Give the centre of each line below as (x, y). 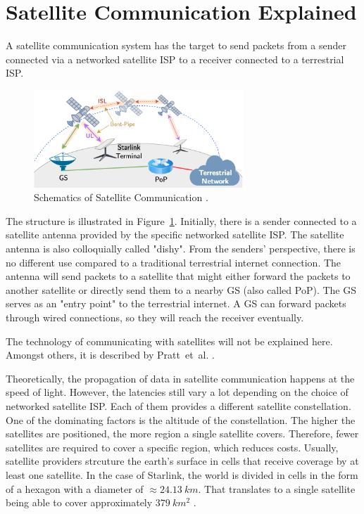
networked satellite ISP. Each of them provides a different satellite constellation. (178, 406)
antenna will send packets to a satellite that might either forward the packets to (178, 276)
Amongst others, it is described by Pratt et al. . (110, 355)
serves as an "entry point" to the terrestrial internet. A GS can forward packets (176, 303)
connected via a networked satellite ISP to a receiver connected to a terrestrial (175, 59)
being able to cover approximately (79, 502)
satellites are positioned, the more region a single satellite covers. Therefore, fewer (182, 433)
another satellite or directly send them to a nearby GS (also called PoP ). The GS (181, 289)
